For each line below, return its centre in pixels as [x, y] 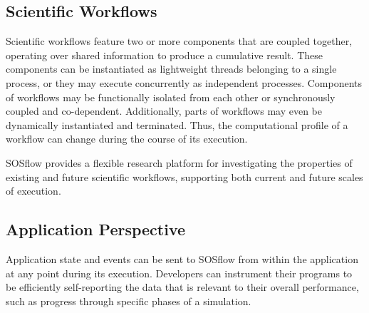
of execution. [33, 191]
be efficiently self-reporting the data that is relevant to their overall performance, [182, 287]
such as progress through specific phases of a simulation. [129, 301]
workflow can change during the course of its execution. [127, 139]
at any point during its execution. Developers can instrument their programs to [179, 273]
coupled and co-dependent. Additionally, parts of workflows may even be [164, 111]
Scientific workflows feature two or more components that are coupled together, [179, 41]
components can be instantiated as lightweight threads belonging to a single [171, 69]
